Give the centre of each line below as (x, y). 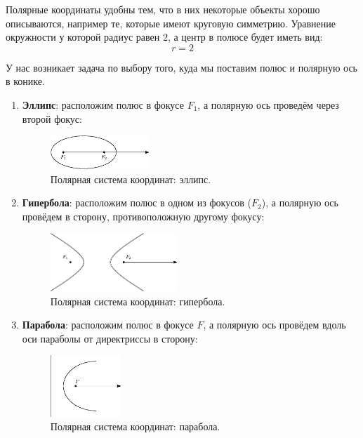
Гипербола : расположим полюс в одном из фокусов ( (137, 203)
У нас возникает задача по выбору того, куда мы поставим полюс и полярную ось (181, 67)
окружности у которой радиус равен (83, 37)
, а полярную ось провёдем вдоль (275, 325)
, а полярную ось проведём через (268, 104)
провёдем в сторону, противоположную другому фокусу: (143, 216)
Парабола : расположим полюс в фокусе (108, 325)
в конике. (25, 81)
